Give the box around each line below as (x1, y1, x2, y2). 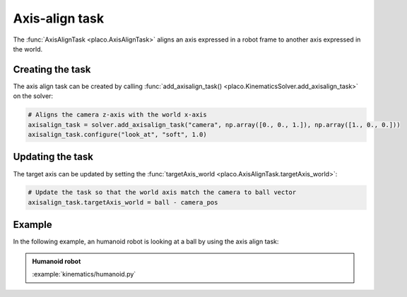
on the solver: (13, 92, 53, 100)
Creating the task (13, 63, 91, 75)
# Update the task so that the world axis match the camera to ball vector (28, 188, 297, 197)
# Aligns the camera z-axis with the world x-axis (28, 111, 208, 119)
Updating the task (13, 151, 93, 163)
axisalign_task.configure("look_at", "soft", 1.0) (28, 131, 208, 138)
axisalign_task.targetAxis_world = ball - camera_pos (28, 198, 218, 206)
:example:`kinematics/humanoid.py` (32, 270, 136, 279)
